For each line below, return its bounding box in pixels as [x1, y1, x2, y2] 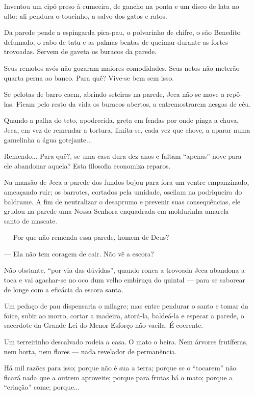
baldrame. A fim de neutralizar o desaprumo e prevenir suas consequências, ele [4, 196, 241, 206]
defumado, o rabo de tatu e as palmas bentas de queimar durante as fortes [4, 36, 228, 47]
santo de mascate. [4, 215, 57, 226]
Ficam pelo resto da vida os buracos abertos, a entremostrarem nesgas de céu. [16, 98, 251, 109]
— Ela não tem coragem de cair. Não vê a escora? [4, 248, 154, 258]
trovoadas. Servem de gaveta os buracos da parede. [4, 46, 157, 56]
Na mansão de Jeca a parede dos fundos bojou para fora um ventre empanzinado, [4, 177, 249, 187]
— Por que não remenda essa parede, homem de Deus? [4, 232, 169, 242]
